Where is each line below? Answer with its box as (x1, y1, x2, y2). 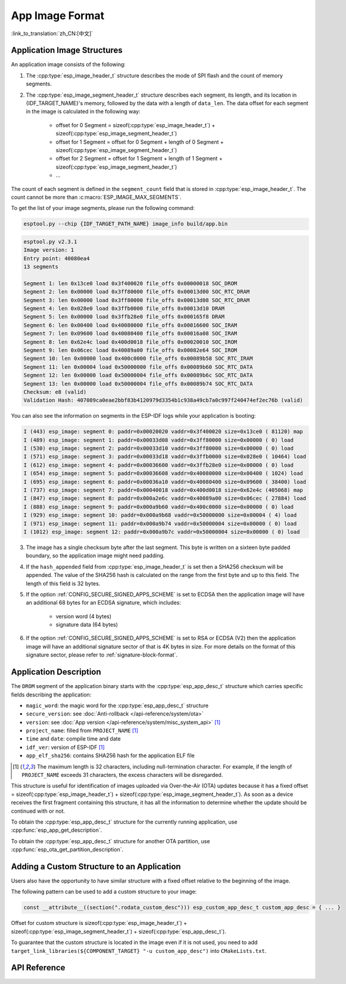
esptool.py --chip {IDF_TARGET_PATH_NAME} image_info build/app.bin (23, 221, 228, 227)
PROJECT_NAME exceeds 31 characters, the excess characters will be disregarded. (21, 772, 223, 779)
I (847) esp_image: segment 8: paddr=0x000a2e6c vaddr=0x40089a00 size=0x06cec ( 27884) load (23, 495, 307, 502)
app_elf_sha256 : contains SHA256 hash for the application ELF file (26, 752, 195, 759)
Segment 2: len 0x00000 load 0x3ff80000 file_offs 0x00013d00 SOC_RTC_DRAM (23, 288, 250, 295)
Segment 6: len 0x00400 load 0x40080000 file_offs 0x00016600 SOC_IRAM (23, 322, 238, 328)
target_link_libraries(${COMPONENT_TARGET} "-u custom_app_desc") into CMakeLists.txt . (11, 947, 267, 954)
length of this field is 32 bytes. (26, 579, 101, 587)
